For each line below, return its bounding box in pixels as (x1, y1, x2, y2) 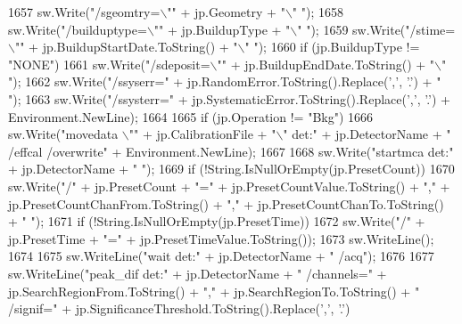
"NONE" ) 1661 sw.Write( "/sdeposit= (8, 54, 210, 73)
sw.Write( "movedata (8, 125, 119, 143)
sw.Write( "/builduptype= (8, 20, 147, 38)
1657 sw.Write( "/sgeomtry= (8, 3, 161, 20)
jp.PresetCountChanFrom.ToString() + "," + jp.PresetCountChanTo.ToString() (8, 194, 444, 213)
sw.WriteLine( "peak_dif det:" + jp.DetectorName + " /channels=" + (8, 263, 387, 282)
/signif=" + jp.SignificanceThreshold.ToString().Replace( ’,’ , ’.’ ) (8, 299, 351, 318)
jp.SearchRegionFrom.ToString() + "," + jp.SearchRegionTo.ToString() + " (8, 281, 420, 300)
